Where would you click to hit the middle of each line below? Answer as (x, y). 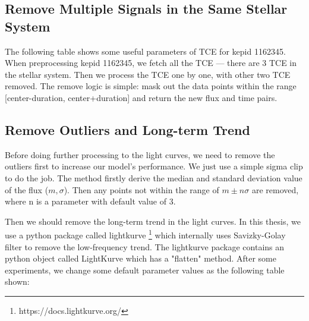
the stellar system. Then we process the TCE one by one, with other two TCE (148, 74)
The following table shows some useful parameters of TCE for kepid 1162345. (145, 51)
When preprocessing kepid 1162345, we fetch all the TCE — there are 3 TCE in (151, 63)
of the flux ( (27, 189)
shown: (17, 281)
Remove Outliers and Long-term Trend (127, 129)
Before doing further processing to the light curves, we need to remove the (140, 154)
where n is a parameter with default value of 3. (90, 201)
